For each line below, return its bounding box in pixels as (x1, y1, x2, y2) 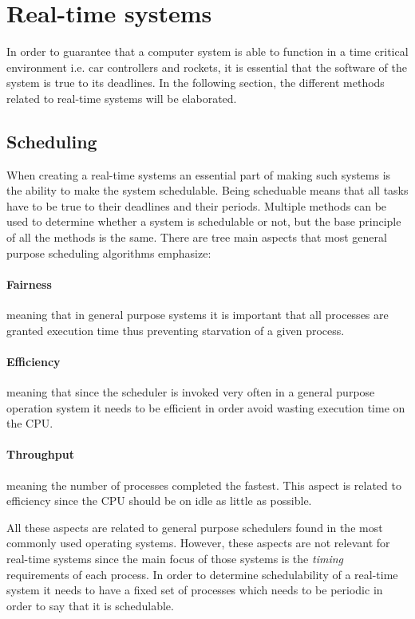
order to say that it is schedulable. (6, 597, 174, 613)
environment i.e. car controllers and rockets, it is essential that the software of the (6, 58, 407, 75)
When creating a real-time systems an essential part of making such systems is (6, 166, 391, 183)
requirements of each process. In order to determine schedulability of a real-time (6, 566, 398, 582)
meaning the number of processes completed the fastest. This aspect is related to (6, 476, 401, 493)
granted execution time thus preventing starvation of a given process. (6, 321, 345, 338)
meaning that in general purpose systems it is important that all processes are (6, 306, 389, 323)
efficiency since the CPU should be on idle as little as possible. (6, 492, 312, 509)
